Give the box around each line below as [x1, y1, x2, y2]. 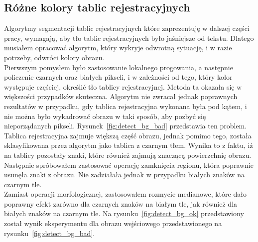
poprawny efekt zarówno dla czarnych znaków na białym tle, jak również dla [4, 198, 238, 209]
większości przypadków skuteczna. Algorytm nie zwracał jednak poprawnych [4, 91, 238, 102]
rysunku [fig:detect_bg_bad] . [4, 228, 95, 238]
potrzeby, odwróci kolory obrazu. [4, 52, 105, 62]
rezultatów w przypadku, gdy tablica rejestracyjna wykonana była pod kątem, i [4, 101, 247, 111]
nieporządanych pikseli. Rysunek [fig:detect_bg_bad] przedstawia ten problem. [4, 121, 247, 131]
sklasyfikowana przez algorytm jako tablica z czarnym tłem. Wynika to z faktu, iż [4, 140, 253, 150]
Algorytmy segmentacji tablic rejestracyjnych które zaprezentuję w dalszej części [4, 23, 250, 33]
